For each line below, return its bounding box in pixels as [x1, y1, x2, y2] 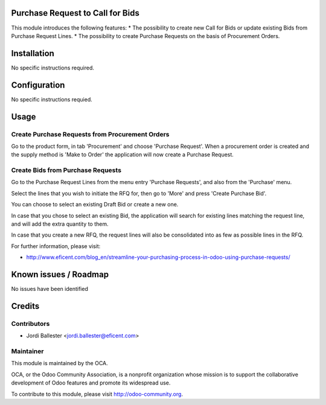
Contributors [11, 319, 50, 328]
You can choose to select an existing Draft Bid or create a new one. [11, 201, 179, 208]
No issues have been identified [11, 285, 89, 293]
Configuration [11, 80, 65, 90]
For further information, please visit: [11, 242, 101, 250]
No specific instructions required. [11, 64, 95, 71]
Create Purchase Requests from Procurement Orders [11, 130, 170, 138]
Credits [11, 301, 40, 311]
